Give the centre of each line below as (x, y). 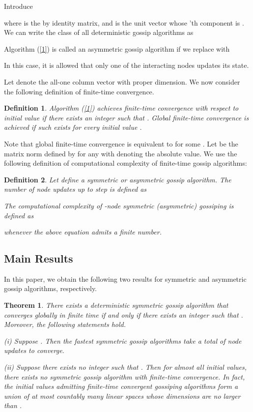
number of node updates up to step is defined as (75, 189)
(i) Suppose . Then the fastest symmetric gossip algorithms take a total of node (123, 340)
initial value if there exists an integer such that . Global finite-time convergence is (126, 117)
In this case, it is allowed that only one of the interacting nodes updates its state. (126, 65)
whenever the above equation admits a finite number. (83, 232)
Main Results (39, 258)
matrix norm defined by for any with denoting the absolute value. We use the (121, 153)
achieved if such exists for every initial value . (73, 127)
